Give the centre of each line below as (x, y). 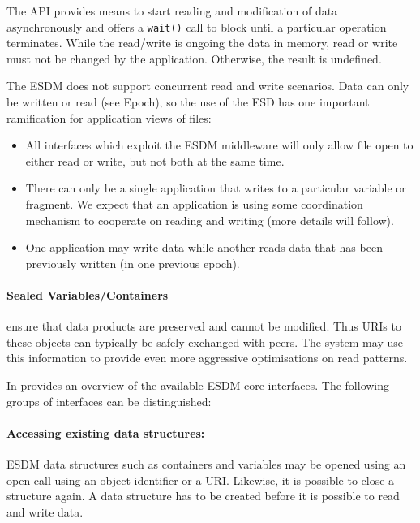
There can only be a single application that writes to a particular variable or (216, 188)
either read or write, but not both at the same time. (155, 160)
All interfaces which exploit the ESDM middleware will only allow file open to (219, 145)
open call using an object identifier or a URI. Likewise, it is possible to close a (201, 480)
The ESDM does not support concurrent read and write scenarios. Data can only (208, 86)
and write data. (45, 511)
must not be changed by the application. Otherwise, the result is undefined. (194, 58)
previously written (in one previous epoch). (133, 263)
